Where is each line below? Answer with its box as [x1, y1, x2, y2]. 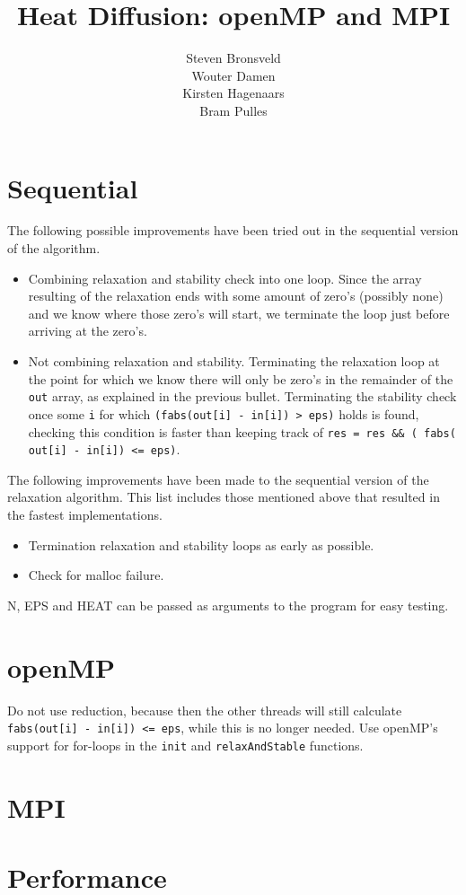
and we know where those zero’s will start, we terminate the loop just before [28, 303, 450, 322]
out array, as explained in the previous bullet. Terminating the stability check [28, 387, 457, 406]
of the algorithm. [7, 239, 101, 258]
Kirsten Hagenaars [182, 83, 285, 102]
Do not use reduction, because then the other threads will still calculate [7, 700, 402, 719]
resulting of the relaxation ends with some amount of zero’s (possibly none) [28, 286, 444, 305]
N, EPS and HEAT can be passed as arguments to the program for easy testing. [7, 595, 449, 614]
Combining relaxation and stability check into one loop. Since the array [28, 268, 422, 287]
